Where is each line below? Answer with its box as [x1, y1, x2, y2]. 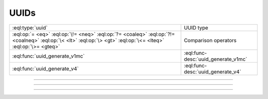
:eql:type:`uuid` [12, 24, 48, 31]
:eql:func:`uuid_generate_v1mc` [12, 52, 85, 59]
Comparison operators [184, 37, 237, 44]
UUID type [184, 24, 208, 31]
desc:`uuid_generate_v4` [184, 68, 242, 75]
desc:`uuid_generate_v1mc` [184, 56, 248, 63]
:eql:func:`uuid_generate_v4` [12, 65, 79, 72]
